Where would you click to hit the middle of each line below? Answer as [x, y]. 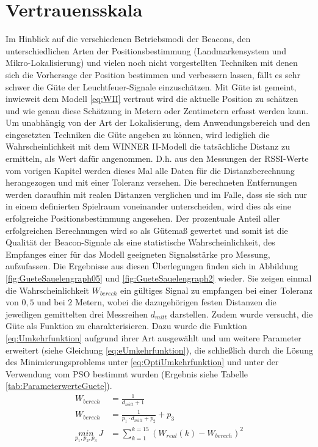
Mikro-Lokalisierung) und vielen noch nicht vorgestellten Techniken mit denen [152, 63]
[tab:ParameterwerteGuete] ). [59, 386]
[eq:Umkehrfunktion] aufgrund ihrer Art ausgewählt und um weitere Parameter [154, 337]
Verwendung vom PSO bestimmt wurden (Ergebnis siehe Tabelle [127, 373]
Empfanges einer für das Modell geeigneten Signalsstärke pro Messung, [138, 254]
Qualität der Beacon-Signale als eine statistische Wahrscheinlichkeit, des [140, 242]
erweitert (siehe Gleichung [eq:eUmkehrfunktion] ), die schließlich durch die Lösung [159, 350]
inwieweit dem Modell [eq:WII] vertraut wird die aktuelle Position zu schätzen [152, 99]
